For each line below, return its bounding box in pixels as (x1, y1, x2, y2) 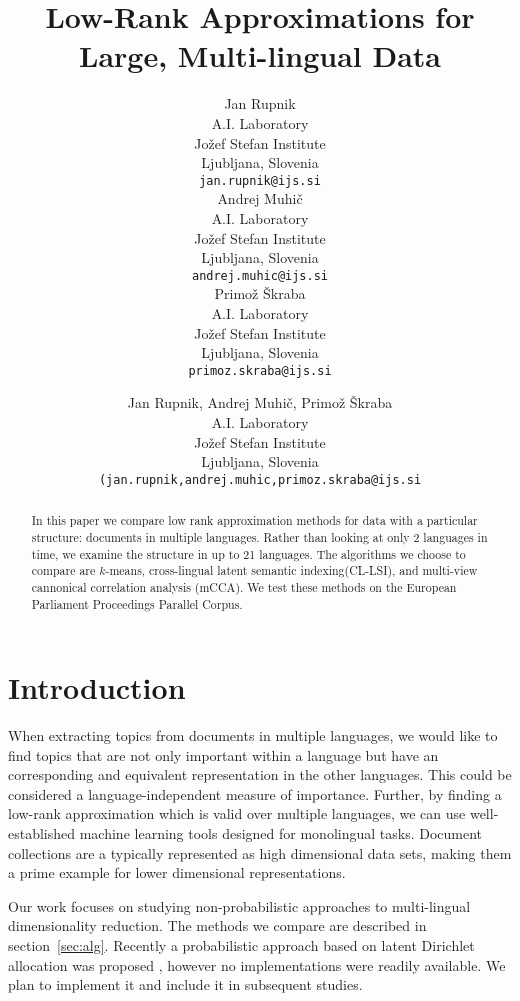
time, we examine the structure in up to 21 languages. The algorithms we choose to (31, 545, 466, 562)
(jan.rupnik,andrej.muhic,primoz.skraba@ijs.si (98, 472, 422, 487)
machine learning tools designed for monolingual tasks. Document (79, 823, 483, 844)
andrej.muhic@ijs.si (191, 268, 329, 283)
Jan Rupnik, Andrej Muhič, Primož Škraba (127, 392, 393, 413)
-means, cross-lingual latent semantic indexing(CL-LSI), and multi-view (105, 562, 478, 579)
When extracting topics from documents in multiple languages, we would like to (8, 725, 498, 746)
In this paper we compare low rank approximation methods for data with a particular (31, 512, 478, 529)
